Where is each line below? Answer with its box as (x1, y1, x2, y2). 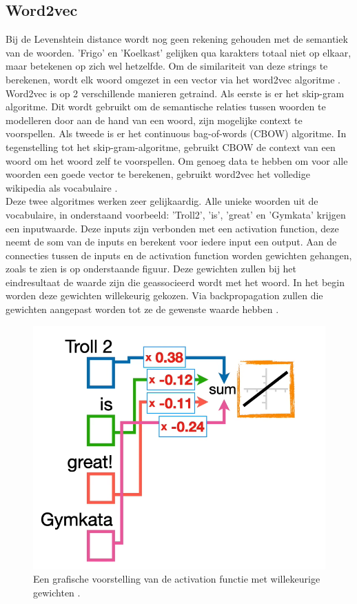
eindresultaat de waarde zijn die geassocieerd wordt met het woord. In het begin (6, 274, 345, 289)
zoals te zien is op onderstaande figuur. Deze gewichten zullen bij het (6, 261, 297, 276)
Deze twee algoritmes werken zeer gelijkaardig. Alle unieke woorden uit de (6, 194, 318, 208)
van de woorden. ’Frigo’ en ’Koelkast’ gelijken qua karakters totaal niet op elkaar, (6, 45, 351, 59)
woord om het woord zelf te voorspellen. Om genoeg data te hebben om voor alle (6, 153, 348, 168)
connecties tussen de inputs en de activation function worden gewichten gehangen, (6, 248, 352, 262)
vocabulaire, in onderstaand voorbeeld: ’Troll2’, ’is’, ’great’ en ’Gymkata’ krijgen (6, 207, 346, 221)
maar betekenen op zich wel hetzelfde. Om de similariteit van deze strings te (6, 59, 328, 73)
